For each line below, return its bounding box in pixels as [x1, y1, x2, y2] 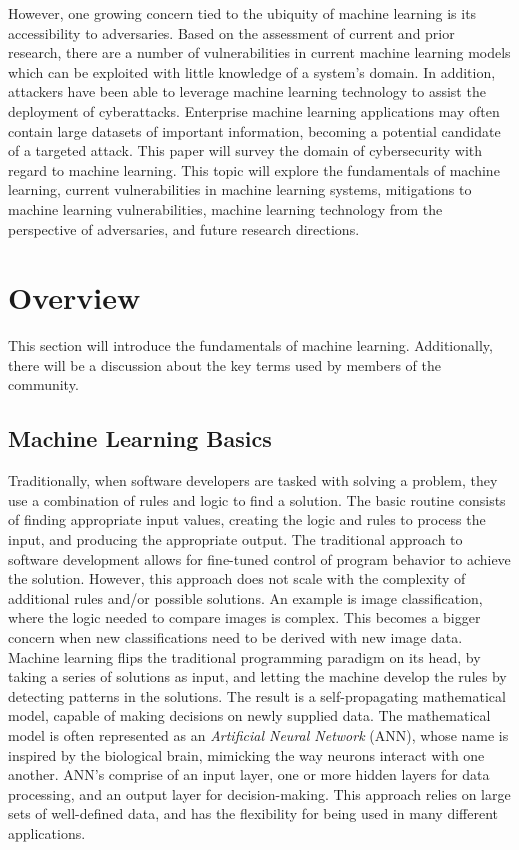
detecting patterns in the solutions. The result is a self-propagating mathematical [8, 685, 506, 706]
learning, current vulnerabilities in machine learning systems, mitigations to [8, 179, 472, 200]
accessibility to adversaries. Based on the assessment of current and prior [8, 22, 455, 43]
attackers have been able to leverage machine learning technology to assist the [8, 81, 486, 102]
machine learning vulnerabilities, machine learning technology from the [8, 198, 443, 219]
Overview [8, 277, 141, 318]
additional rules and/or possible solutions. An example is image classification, [8, 587, 483, 608]
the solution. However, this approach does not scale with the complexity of [8, 568, 466, 589]
